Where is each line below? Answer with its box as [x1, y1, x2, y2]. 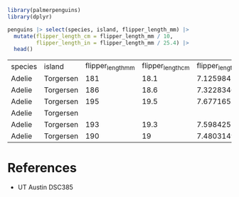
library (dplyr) [7, 13, 53, 21]
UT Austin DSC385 [17, 183, 73, 191]
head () [14, 46, 33, 53]
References [7, 159, 77, 176]
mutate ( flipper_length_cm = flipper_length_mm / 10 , [14, 33, 174, 40]
